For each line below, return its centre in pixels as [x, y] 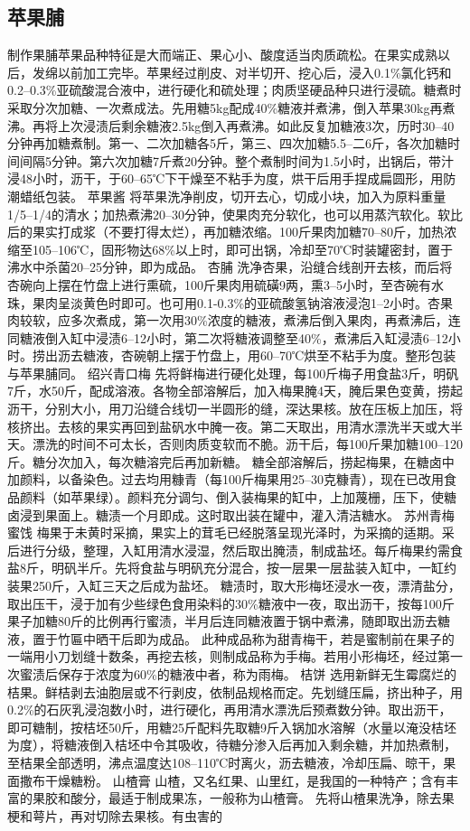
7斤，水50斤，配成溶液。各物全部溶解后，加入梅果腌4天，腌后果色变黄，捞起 [235, 391]
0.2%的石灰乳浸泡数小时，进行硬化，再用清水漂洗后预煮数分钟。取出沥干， [230, 710]
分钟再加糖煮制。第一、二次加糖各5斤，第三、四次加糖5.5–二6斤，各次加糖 [227, 143]
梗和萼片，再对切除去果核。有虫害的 [115, 815]
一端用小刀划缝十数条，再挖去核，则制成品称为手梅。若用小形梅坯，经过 [222, 656]
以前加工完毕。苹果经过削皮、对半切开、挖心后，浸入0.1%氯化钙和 [254, 72]
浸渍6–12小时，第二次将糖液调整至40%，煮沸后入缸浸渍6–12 [272, 337]
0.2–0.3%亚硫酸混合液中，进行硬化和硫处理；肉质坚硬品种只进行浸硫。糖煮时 [235, 90]
